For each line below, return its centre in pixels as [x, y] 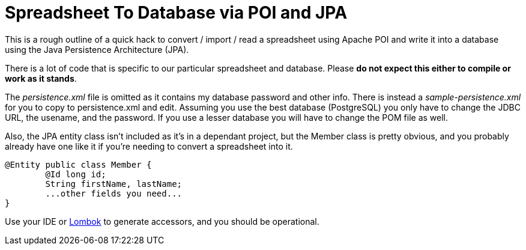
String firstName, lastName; [114, 184]
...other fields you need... [114, 193]
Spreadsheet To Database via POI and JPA [176, 13]
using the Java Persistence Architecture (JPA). [97, 49]
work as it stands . [41, 78]
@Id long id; [76, 174]
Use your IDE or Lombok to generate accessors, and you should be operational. [162, 221]
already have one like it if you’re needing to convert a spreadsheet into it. [149, 146]
